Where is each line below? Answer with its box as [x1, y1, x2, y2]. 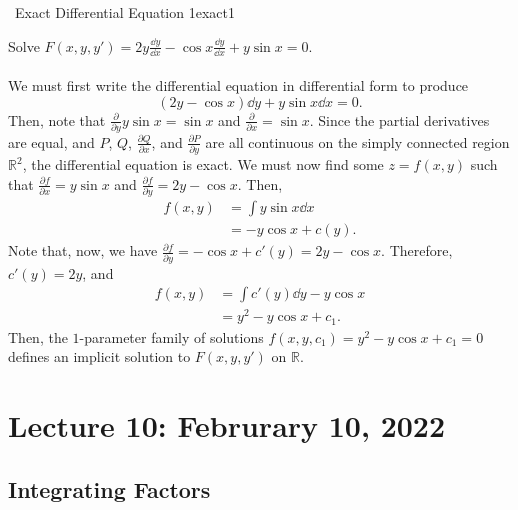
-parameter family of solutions [79, 326, 264, 347]
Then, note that [8, 109, 106, 130]
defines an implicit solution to [8, 346, 191, 367]
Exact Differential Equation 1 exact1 [14, 2, 235, 22]
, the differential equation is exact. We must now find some [22, 154, 384, 175]
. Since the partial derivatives [309, 109, 490, 130]
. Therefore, [381, 240, 453, 261]
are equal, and [8, 131, 95, 152]
